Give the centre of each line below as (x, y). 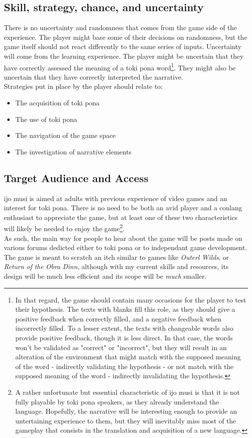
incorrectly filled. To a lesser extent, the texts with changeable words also (124, 328)
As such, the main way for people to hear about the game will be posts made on (123, 238)
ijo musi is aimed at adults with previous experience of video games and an (116, 198)
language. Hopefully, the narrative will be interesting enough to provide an (126, 411)
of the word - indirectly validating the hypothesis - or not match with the (124, 366)
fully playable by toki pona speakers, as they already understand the (117, 401)
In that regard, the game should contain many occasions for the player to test (131, 299)
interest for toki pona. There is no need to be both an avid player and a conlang (123, 208)
